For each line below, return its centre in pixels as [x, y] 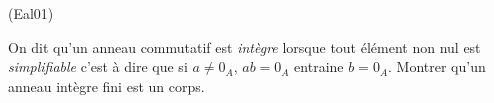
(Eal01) [31, 13]
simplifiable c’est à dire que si [98, 66]
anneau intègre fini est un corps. [106, 85]
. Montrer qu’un [437, 66]
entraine [319, 66]
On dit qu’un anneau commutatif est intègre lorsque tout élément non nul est [244, 46]
